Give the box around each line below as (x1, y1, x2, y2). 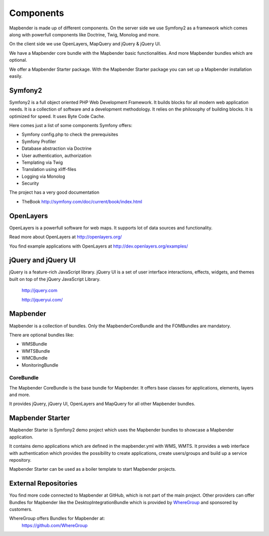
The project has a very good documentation (9, 189, 100, 195)
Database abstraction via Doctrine (21, 145, 92, 151)
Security (21, 180, 39, 186)
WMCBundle (21, 355, 48, 361)
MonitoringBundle (21, 362, 59, 368)
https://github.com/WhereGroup (21, 522, 88, 528)
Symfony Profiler (21, 138, 56, 144)
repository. (9, 457, 32, 463)
